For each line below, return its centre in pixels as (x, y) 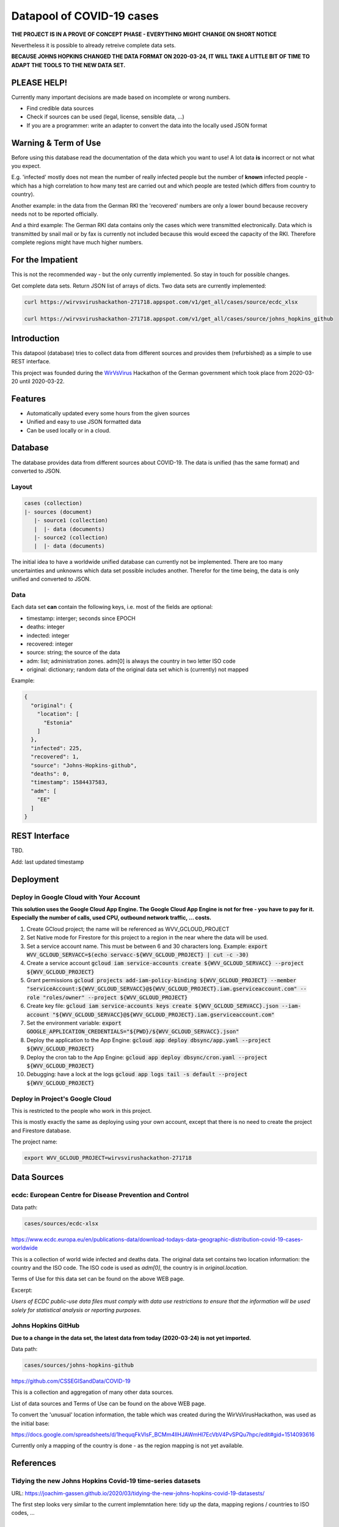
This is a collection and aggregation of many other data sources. (93, 1392)
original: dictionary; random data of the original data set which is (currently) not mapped (137, 669)
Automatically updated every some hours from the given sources (108, 413)
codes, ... (23, 1513)
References (34, 1463)
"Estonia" (58, 723)
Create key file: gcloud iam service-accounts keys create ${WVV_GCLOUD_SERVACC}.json (153, 1006)
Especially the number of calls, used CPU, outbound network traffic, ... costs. (111, 918)
